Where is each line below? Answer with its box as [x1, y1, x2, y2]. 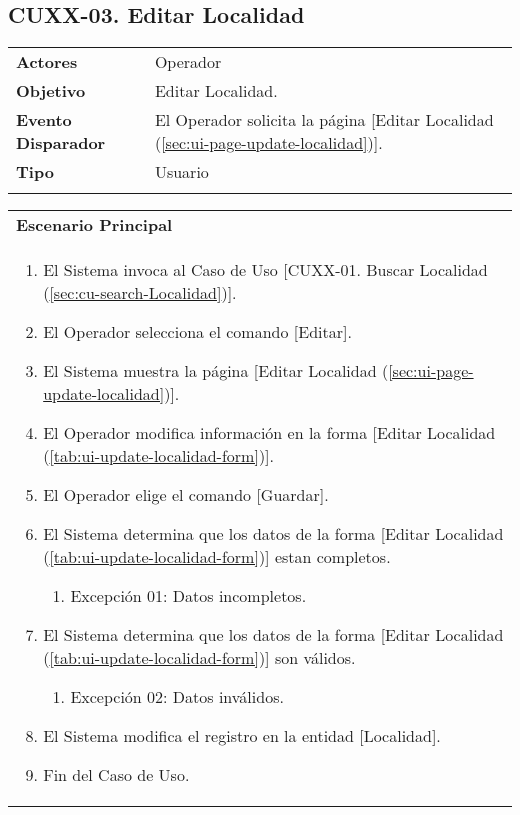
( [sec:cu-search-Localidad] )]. [43, 281, 237, 305]
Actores [16, 50, 78, 74]
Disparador [16, 131, 106, 155]
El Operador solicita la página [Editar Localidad [154, 108, 494, 132]
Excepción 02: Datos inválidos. [70, 685, 284, 709]
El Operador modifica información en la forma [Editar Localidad [43, 421, 496, 445]
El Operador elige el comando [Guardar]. [43, 483, 329, 507]
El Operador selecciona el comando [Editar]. [43, 320, 352, 344]
